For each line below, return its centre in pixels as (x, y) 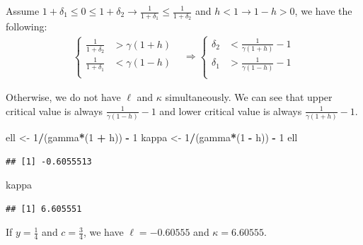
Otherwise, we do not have (63, 97)
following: (27, 26)
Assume (23, 11)
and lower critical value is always (231, 110)
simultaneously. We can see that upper (249, 97)
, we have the (323, 11)
